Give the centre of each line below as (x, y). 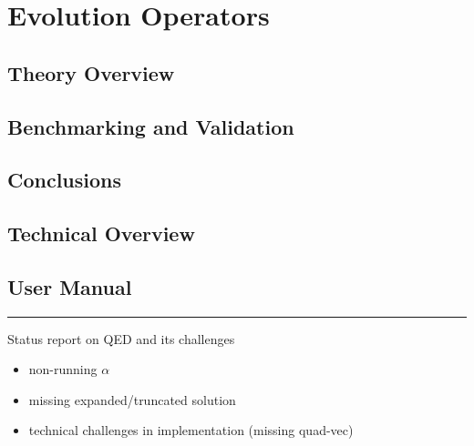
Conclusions (65, 180)
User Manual (70, 286)
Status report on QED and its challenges (121, 338)
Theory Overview (91, 72)
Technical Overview (101, 233)
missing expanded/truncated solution (132, 399)
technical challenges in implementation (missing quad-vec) (191, 430)
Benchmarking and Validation (151, 126)
